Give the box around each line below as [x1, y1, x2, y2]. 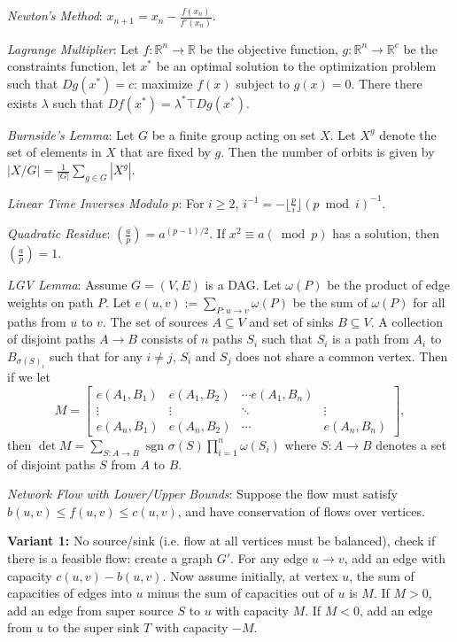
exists [7, 93, 37, 112]
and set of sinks [249, 312, 334, 330]
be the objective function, [199, 39, 338, 58]
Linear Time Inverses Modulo [7, 193, 168, 212]
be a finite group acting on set [151, 125, 316, 143]
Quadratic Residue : [7, 224, 111, 243]
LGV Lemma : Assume [7, 275, 128, 294]
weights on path [7, 292, 94, 311]
